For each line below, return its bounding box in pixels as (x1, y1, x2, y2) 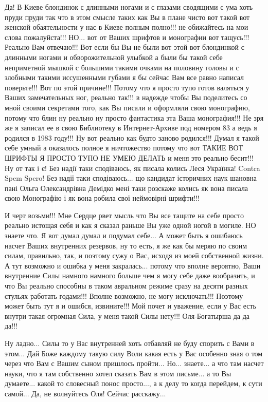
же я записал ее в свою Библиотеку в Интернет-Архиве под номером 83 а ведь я (5, 122, 257, 133)
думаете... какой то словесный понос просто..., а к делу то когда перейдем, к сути (5, 378, 262, 389)
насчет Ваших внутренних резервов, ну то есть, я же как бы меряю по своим (5, 240, 247, 251)
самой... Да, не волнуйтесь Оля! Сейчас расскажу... (5, 388, 166, 398)
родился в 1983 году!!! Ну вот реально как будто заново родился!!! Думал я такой (5, 132, 259, 143)
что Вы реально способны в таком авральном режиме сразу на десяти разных (5, 280, 248, 291)
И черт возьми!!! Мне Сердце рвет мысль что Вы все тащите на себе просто (5, 209, 244, 220)
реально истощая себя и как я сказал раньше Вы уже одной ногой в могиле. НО (5, 220, 256, 231)
